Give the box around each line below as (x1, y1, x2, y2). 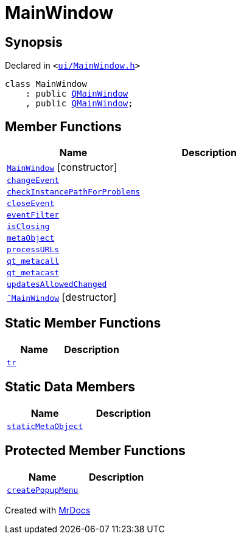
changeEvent (7, 176, 60, 185)
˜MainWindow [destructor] (7, 291, 117, 304)
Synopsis (5, 34, 63, 50)
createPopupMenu (7, 485, 79, 495)
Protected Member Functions (5, 443, 186, 459)
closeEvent (7, 199, 55, 208)
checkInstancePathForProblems (7, 187, 141, 197)
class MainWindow (5, 79, 87, 89)
